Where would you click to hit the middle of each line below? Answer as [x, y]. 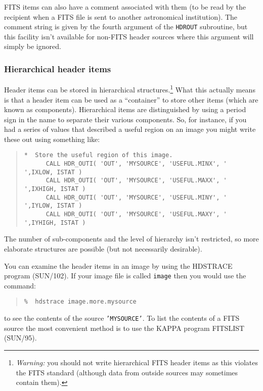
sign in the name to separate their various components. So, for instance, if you [125, 119]
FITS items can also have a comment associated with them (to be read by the [125, 7]
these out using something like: [52, 139]
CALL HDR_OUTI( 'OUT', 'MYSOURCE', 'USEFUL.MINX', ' [136, 164]
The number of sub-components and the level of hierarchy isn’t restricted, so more [131, 239]
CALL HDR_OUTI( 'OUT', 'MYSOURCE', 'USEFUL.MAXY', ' [136, 214]
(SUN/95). [20, 338]
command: [20, 285]
